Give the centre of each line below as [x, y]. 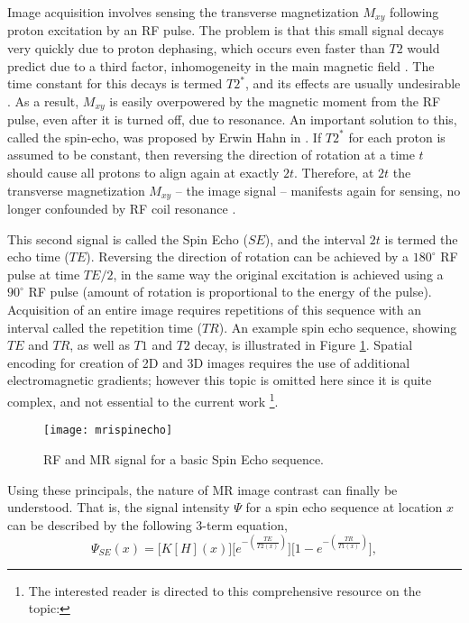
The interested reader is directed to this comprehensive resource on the [225, 590]
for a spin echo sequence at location [344, 507]
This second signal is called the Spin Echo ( [128, 238]
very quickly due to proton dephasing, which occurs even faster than [196, 48]
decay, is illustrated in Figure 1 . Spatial [303, 345]
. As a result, [43, 101]
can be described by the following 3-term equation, [147, 524]
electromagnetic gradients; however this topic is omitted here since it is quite [220, 380]
